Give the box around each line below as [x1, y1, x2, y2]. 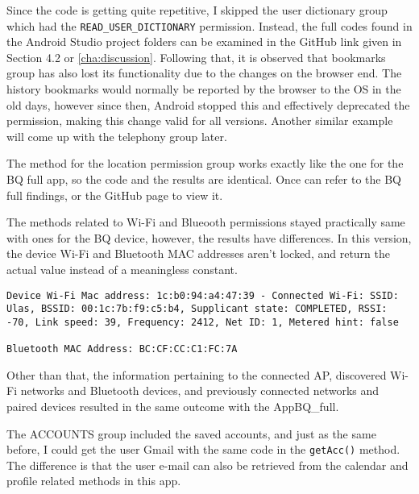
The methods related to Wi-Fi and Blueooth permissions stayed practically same [6, 214, 405, 230]
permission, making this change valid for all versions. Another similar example [6, 112, 393, 129]
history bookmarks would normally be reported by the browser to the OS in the [6, 81, 401, 98]
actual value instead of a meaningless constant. [6, 260, 238, 277]
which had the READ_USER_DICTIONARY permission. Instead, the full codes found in [6, 17, 413, 34]
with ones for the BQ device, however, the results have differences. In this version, [6, 229, 412, 246]
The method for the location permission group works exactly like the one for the [6, 155, 404, 172]
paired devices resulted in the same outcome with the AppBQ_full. [6, 398, 339, 415]
